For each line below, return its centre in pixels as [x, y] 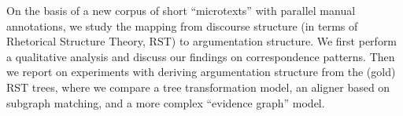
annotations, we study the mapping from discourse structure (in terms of [182, 25]
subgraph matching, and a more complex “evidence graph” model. [166, 102]
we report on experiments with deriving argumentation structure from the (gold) [201, 72]
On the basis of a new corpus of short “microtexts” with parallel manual [181, 10]
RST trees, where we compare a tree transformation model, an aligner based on [198, 87]
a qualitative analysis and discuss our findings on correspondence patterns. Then [201, 56]
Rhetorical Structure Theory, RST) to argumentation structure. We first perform [202, 41]
